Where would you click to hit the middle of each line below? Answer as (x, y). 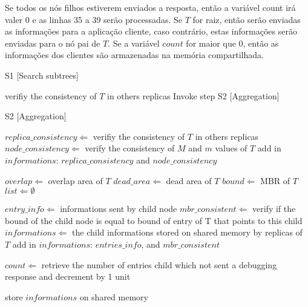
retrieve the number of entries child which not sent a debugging (159, 264)
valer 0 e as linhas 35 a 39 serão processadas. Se (93, 19)
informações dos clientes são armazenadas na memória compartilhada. (134, 55)
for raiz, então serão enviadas (247, 19)
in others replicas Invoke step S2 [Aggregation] (193, 95)
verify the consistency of (130, 148)
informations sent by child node (119, 209)
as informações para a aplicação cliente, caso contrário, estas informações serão (151, 31)
